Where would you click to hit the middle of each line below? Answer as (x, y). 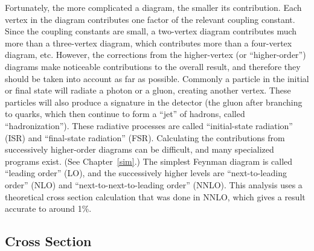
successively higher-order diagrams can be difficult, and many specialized (139, 149)
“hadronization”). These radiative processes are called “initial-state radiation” (149, 125)
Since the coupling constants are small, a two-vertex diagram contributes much (151, 31)
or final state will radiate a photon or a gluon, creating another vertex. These (148, 90)
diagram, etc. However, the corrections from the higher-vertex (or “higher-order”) (155, 55)
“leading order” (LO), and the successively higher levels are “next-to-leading (146, 173)
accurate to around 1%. (48, 208)
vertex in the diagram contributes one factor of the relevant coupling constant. (150, 19)
